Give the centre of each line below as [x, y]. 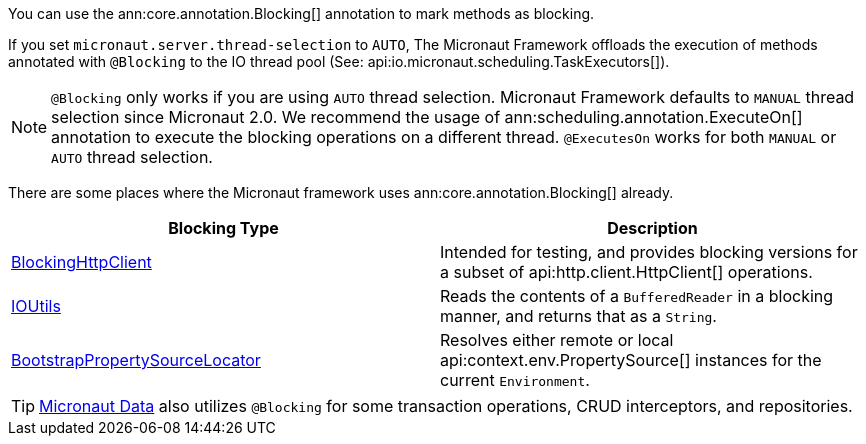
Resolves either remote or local [557, 340]
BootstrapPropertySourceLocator [136, 360]
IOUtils [36, 306]
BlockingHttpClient [81, 262]
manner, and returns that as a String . [578, 316]
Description [652, 228]
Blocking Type [223, 228]
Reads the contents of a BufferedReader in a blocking [637, 296]
